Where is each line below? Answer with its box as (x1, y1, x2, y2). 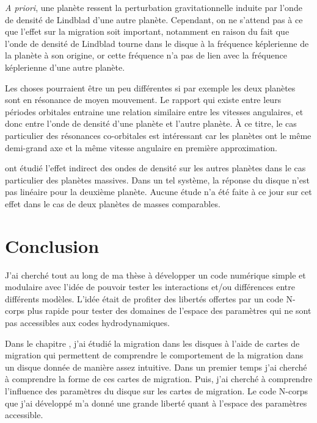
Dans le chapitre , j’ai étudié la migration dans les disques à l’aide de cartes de (5, 336, 300, 349)
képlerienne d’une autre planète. (5, 60, 125, 73)
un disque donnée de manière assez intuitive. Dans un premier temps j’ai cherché (5, 360, 307, 373)
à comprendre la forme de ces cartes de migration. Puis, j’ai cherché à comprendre (5, 372, 313, 385)
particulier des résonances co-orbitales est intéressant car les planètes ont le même (5, 129, 312, 141)
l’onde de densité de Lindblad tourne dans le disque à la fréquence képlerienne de (5, 37, 309, 49)
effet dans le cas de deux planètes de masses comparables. (5, 197, 220, 210)
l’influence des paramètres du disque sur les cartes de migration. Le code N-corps (5, 384, 308, 397)
